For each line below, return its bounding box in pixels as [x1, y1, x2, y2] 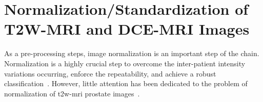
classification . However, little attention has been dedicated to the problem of [4, 78, 248, 89]
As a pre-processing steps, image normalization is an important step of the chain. [4, 48, 259, 59]
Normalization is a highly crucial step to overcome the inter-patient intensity [4, 58, 246, 68]
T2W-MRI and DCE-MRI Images [4, 18, 250, 39]
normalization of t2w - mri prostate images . [4, 88, 140, 98]
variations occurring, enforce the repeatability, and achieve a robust [4, 68, 216, 79]
